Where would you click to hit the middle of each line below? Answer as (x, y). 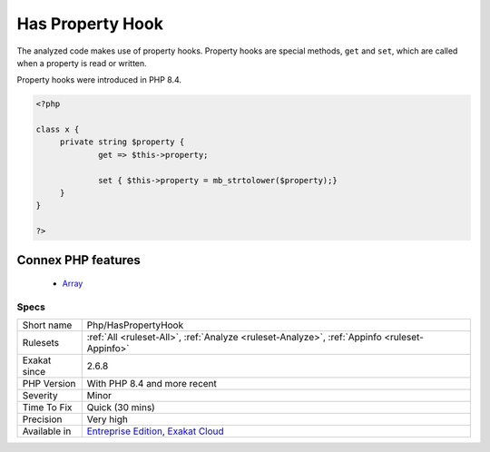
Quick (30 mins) (121, 408)
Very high (108, 419)
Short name (47, 325)
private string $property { (122, 142)
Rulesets (40, 343)
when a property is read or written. (82, 63)
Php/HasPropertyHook (135, 325)
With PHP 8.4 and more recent (152, 384)
